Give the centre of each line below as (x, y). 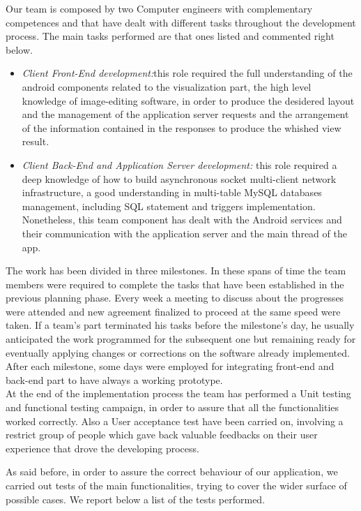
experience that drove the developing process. (102, 448)
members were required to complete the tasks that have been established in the (175, 284)
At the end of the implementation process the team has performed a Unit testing (178, 393)
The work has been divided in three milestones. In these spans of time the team (176, 271)
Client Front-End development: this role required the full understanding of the (187, 73)
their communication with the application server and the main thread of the (184, 233)
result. (36, 141)
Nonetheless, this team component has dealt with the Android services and (182, 220)
